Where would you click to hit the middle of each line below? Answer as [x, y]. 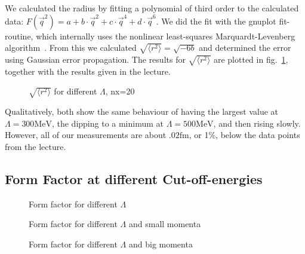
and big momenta [161, 244]
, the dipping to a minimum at [108, 123]
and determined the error [245, 48]
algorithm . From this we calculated [71, 48]
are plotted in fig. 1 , [251, 59]
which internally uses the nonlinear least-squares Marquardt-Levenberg [166, 36]
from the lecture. [36, 146]
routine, [19, 36]
